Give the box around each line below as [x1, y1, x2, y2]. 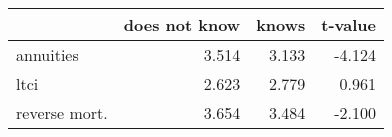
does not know [123, 13, 241, 36]
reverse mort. [16, 101, 108, 124]
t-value [321, 13, 377, 36]
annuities [16, 43, 79, 66]
